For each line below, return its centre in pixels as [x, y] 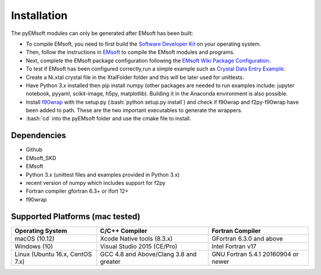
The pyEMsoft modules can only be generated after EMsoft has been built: [102, 33]
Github [34, 150]
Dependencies [39, 135]
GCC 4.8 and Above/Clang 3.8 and [149, 254]
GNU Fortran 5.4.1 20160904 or [255, 254]
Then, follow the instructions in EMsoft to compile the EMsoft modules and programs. [130, 52]
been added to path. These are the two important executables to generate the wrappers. [134, 110]
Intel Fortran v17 [234, 246]
